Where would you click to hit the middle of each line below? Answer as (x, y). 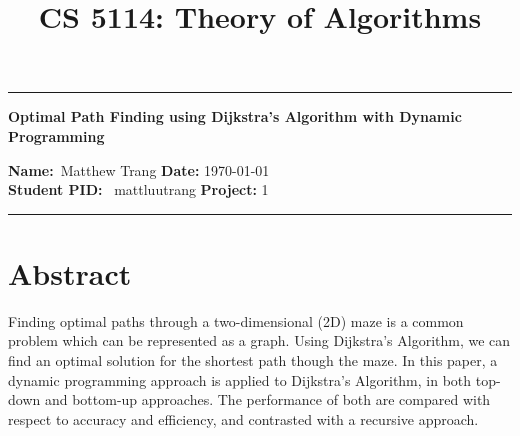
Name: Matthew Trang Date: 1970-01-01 (139, 169)
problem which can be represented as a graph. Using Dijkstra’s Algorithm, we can (259, 340)
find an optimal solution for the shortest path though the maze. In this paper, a (253, 360)
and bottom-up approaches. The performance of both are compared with (267, 399)
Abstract (70, 272)
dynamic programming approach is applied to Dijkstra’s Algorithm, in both (240, 379)
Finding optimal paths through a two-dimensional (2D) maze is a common (236, 320)
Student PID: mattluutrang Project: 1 (138, 189)
